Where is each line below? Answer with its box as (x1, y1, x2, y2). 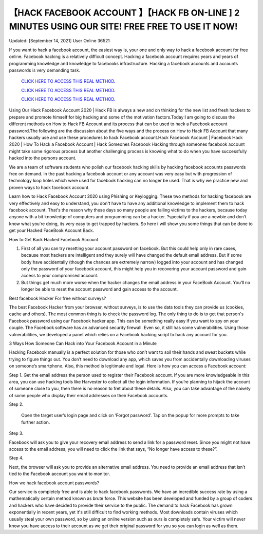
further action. (21, 419, 50, 425)
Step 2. (9, 401, 24, 407)
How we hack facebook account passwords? (9, 480, 99, 486)
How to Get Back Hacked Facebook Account (9, 236, 98, 242)
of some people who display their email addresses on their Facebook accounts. (9, 392, 169, 398)
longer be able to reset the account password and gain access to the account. (21, 286, 178, 292)
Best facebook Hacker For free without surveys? (9, 295, 106, 301)
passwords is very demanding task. (9, 67, 80, 73)
